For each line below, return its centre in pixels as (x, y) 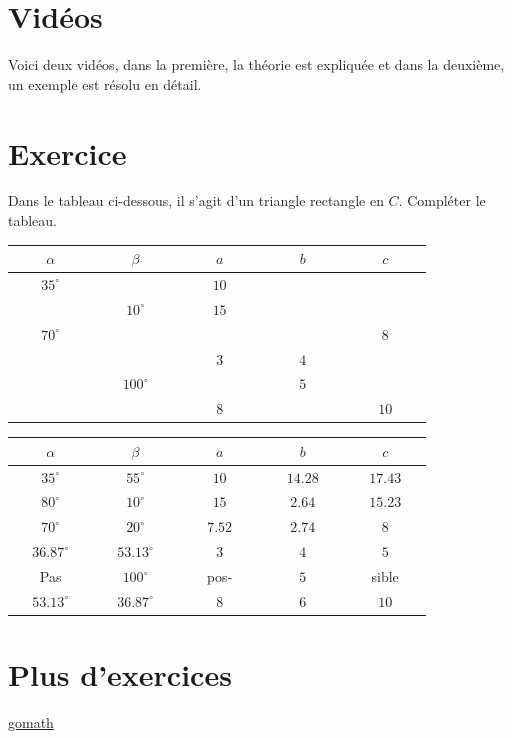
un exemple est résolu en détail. (105, 83)
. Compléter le (442, 200)
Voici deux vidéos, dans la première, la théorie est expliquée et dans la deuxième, (256, 64)
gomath (31, 722)
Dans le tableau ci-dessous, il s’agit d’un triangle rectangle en (196, 200)
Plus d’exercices (120, 674)
